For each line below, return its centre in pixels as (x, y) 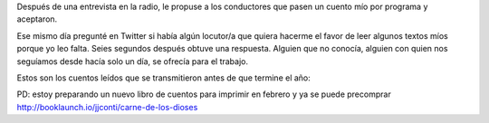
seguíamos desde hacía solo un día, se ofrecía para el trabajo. (133, 61)
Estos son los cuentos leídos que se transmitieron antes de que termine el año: (164, 78)
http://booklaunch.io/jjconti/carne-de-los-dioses (107, 107)
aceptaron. (37, 19)
